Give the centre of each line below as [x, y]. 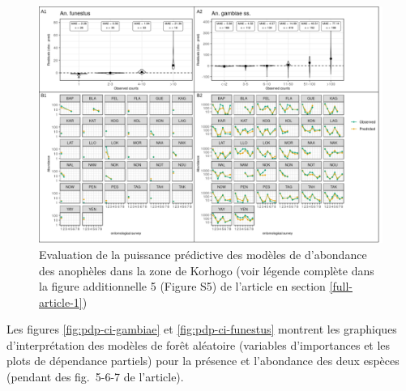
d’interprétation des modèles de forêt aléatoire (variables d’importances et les [199, 344]
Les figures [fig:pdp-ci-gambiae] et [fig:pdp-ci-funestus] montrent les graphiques [202, 329]
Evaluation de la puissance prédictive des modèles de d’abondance [203, 254]
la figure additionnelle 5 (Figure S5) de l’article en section [182, 286]
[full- [341, 286]
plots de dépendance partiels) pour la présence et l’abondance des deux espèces [203, 361]
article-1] [61, 302]
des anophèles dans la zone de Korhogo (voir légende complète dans [207, 270]
